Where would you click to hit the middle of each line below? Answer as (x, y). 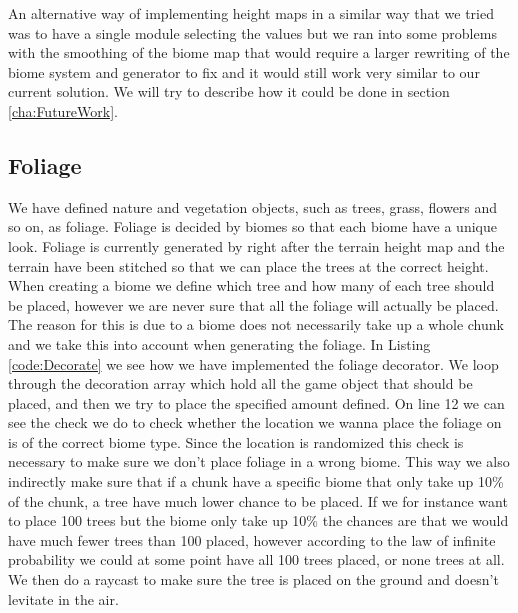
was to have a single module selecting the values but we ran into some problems (252, 32)
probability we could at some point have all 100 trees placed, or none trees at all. (256, 559)
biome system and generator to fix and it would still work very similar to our (244, 71)
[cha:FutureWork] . (63, 110)
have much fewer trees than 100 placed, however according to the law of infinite (252, 539)
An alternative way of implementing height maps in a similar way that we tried (251, 13)
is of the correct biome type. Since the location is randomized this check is (236, 441)
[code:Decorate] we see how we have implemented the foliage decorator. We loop (253, 363)
